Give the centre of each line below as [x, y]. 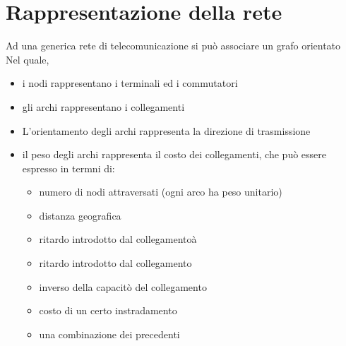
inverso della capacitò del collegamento [123, 286]
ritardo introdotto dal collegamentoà [118, 239]
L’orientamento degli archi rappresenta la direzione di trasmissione [166, 130]
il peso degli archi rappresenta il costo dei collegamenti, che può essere [174, 154]
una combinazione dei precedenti [109, 334]
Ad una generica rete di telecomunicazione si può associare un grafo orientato [173, 46]
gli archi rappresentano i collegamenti [103, 106]
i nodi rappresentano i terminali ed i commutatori [130, 83]
